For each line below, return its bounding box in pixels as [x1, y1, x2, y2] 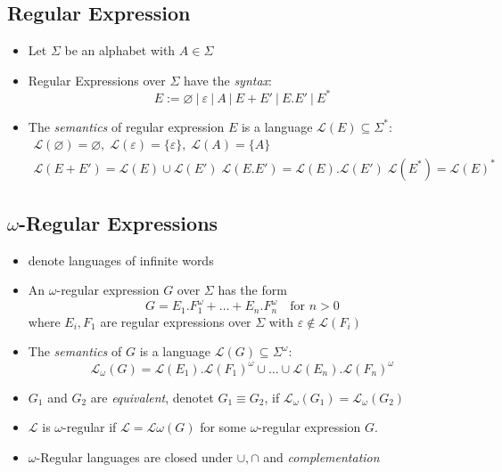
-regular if [62, 418, 117, 436]
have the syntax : [184, 70, 272, 89]
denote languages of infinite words [28, 250, 214, 269]
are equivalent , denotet [90, 387, 214, 406]
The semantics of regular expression [28, 117, 225, 135]
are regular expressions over [100, 312, 251, 330]
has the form [218, 281, 287, 299]
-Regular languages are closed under [36, 447, 234, 466]
